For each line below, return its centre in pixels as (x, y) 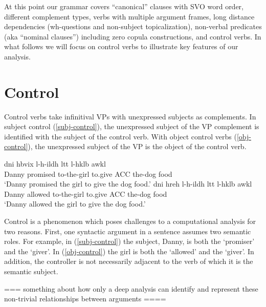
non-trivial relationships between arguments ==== (85, 299)
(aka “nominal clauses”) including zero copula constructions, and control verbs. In (133, 36)
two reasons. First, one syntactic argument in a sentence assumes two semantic (128, 231)
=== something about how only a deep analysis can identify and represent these (131, 288)
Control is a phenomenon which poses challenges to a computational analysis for (130, 221)
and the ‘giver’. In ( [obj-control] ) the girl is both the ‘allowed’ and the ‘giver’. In (129, 251)
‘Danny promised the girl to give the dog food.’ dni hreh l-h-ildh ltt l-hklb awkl (128, 184)
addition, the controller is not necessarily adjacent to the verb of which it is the (129, 261)
